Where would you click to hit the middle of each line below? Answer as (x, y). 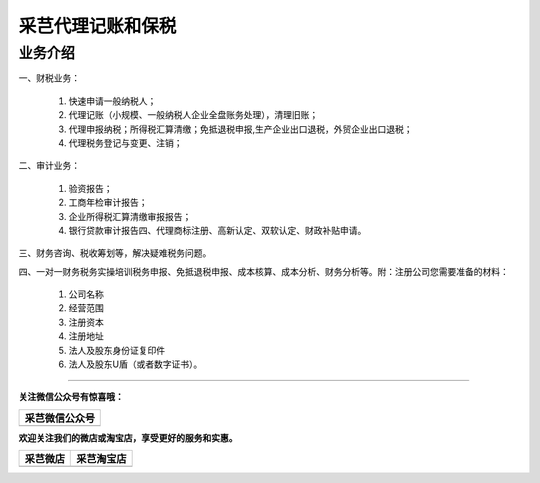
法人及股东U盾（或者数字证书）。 (135, 364)
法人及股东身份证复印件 (116, 350)
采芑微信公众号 (59, 418)
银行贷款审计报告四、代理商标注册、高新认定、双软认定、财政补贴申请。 (217, 230)
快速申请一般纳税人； (112, 101)
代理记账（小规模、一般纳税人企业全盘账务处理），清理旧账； (193, 115)
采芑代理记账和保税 (97, 26)
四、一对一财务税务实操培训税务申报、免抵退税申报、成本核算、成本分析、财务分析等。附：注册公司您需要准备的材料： (263, 271)
